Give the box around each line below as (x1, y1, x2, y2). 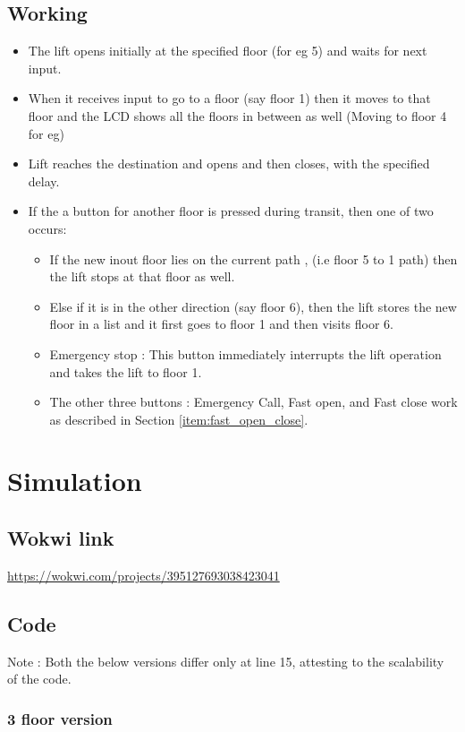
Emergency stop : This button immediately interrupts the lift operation (49, 344, 442, 363)
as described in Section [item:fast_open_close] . (49, 409, 309, 428)
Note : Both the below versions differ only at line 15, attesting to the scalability (7, 651, 444, 670)
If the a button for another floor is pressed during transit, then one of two (28, 202, 434, 220)
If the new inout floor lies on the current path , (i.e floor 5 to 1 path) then (49, 249, 458, 268)
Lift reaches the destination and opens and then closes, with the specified (28, 154, 430, 173)
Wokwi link (7, 524, 114, 552)
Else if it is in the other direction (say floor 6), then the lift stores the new (49, 297, 457, 315)
